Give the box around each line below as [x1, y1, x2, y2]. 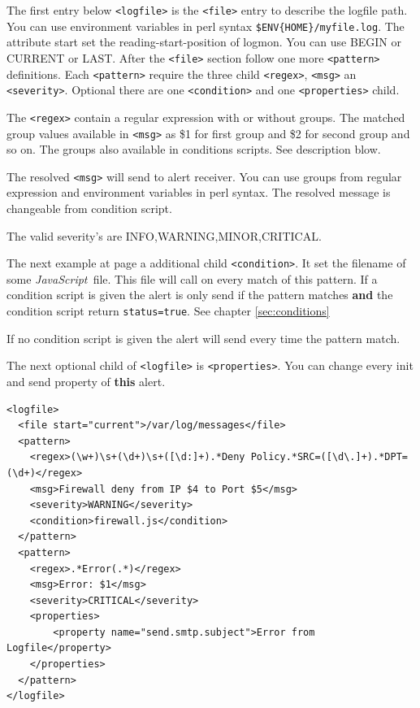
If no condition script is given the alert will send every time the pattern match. [6, 329, 401, 346]
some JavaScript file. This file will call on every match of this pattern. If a [6, 270, 378, 287]
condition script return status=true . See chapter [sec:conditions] [6, 302, 330, 319]
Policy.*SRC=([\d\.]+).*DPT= [250, 451, 408, 463]
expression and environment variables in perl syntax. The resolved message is [6, 184, 391, 201]
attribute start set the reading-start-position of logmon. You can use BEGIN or [6, 33, 402, 50]
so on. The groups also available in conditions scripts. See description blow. [6, 141, 381, 158]
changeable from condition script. [6, 200, 172, 217]
